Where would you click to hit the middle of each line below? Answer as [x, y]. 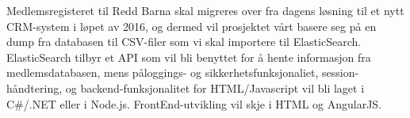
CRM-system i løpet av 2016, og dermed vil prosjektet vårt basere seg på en [192, 26]
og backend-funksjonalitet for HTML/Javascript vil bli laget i [215, 88]
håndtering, [34, 88]
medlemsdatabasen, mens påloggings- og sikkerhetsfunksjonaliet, [163, 72]
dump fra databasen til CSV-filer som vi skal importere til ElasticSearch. [184, 42]
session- [341, 72]
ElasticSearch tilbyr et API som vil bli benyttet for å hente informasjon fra [189, 57]
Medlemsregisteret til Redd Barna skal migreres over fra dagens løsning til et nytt [205, 10]
